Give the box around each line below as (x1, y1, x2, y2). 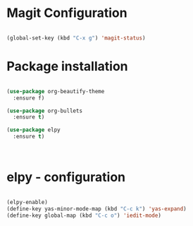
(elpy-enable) (6, 198, 49, 206)
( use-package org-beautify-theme (6, 88, 105, 95)
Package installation (6, 59, 128, 74)
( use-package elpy (6, 126, 61, 133)
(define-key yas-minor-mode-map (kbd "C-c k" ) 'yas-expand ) (6, 205, 187, 213)
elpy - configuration (6, 169, 126, 185)
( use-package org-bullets (6, 107, 82, 114)
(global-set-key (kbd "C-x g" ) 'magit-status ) (6, 34, 146, 42)
